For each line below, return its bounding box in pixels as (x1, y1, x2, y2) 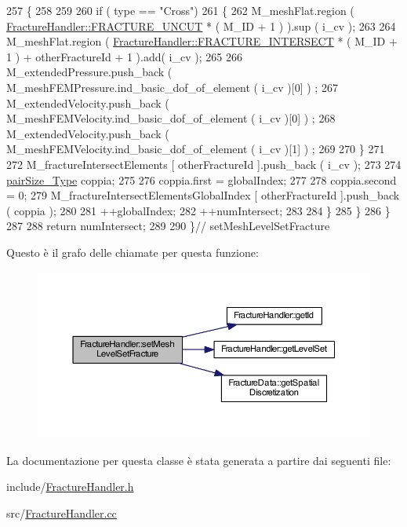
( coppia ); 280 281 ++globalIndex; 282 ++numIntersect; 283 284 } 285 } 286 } (6, 202, 391, 218)
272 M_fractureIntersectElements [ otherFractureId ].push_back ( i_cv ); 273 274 (6, 156, 402, 172)
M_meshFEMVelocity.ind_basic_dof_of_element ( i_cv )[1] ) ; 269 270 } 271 (6, 141, 385, 157)
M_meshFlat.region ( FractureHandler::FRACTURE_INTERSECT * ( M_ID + (6, 33, 398, 49)
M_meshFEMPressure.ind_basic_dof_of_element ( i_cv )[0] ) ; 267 (6, 79, 338, 95)
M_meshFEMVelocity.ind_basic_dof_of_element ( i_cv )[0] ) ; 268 (6, 110, 336, 126)
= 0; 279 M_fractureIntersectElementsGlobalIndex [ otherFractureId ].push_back (6, 187, 400, 203)
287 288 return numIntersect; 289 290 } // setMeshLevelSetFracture (6, 218, 330, 234)
